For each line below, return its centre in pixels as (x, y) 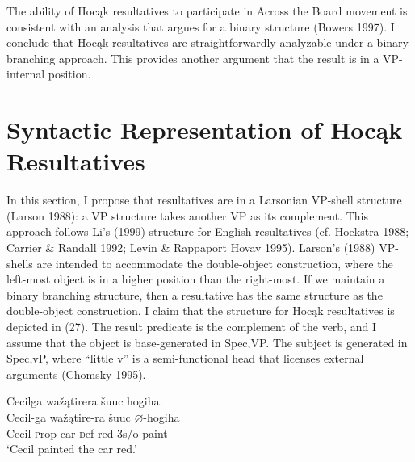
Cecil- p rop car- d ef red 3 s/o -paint (87, 433)
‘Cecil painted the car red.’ (72, 449)
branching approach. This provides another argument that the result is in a (193, 58)
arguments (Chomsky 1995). (76, 374)
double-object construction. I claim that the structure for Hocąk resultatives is (201, 311)
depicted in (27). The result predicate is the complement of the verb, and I (191, 327)
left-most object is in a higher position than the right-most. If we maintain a (196, 279)
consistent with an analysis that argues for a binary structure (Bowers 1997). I (201, 26)
